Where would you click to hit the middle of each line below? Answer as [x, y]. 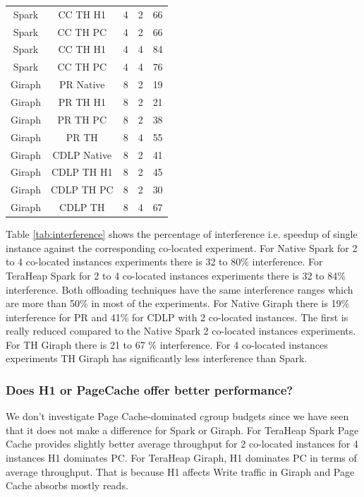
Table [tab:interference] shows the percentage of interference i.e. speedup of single [182, 234]
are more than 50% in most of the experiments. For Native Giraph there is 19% [178, 303]
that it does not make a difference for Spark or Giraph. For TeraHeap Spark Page [182, 430]
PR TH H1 [82, 101]
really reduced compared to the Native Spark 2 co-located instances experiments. [181, 331]
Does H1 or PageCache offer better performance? [150, 389]
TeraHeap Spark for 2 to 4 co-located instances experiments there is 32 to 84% [176, 275]
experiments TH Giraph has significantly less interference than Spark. [157, 358]
